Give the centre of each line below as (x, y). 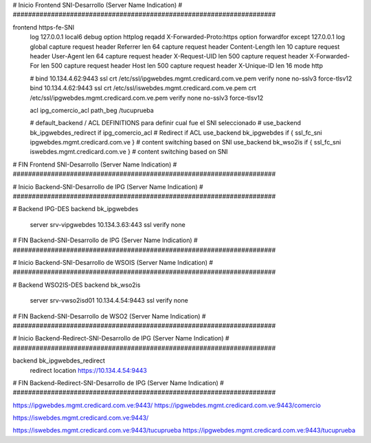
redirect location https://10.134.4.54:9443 (88, 370)
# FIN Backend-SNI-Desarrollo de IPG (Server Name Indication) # (105, 240)
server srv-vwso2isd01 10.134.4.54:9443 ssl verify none (109, 301)
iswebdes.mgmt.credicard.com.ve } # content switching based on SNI (129, 152)
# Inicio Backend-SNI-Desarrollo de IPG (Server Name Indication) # (108, 186)
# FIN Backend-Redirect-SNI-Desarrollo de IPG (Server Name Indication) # (119, 382)
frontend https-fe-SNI (44, 27)
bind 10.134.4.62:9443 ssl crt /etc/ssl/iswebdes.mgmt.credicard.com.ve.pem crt (143, 88)
